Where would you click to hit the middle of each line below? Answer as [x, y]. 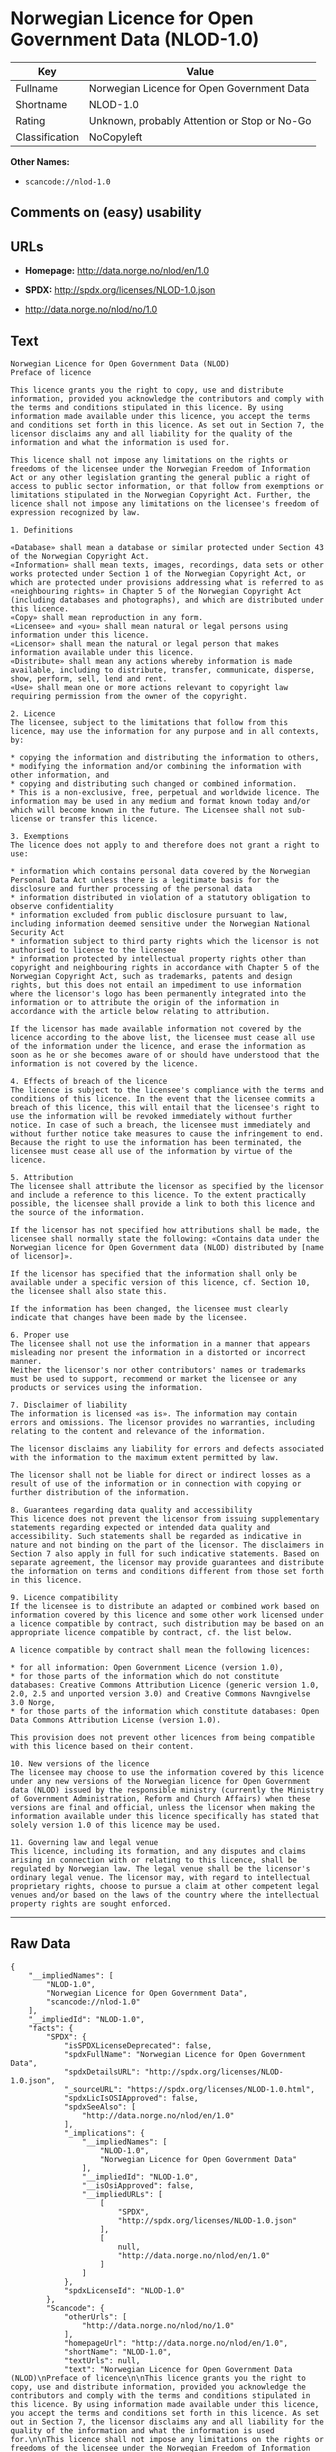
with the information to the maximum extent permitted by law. [145, 1457]
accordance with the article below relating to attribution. [140, 1011]
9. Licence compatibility [64, 1597]
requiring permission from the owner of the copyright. [129, 696]
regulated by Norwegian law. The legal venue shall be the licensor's [160, 1868]
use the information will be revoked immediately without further [151, 1116]
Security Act [37, 932]
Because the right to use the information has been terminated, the [156, 1142]
